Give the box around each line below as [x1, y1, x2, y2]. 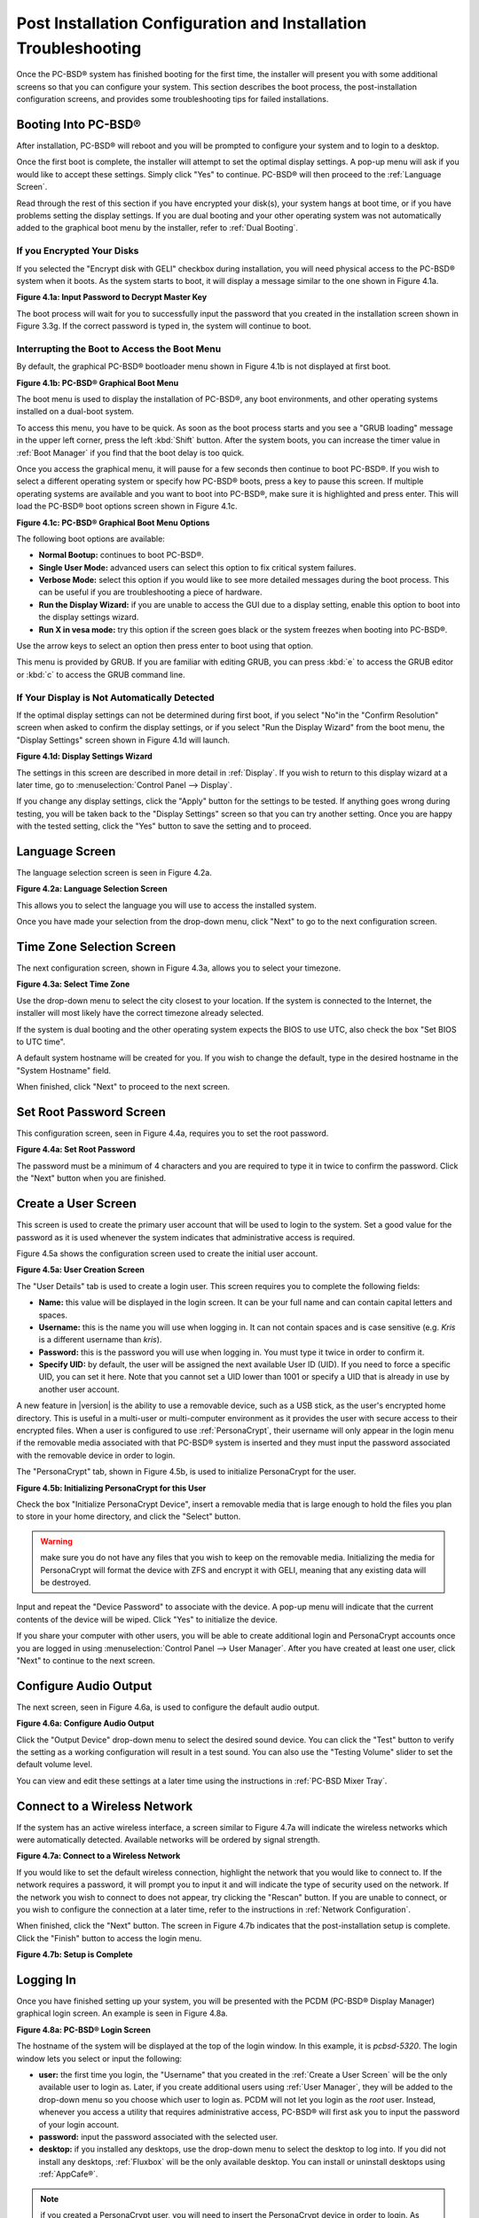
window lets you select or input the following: [16, 2053, 182, 2064]
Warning [40, 1536, 73, 1546]
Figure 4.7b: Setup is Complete [16, 1949, 133, 1960]
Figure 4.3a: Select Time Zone [16, 979, 130, 989]
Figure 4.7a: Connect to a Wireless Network [16, 1851, 181, 1861]
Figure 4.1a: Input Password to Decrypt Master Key [16, 292, 208, 303]
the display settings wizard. [38, 612, 139, 623]
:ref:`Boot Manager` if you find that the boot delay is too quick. [16, 447, 245, 458]
